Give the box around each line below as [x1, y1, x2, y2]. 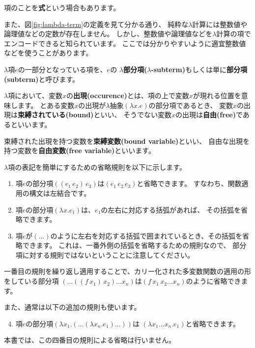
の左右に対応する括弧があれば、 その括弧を [101, 204, 241, 214]
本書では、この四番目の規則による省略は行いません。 [4, 335, 176, 345]
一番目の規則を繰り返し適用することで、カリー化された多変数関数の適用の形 [4, 266, 252, 276]
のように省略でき [186, 276, 241, 286]
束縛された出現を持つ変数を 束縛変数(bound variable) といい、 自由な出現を [4, 135, 250, 146]
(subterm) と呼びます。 [4, 74, 80, 84]
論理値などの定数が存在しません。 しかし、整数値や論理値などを [4, 28, 213, 39]
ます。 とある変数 [17, 100, 75, 110]
